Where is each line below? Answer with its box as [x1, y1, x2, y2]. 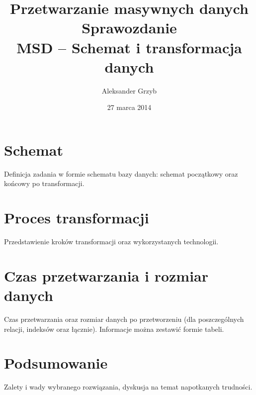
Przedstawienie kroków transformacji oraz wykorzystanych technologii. [4, 236, 219, 247]
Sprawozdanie [82, 17, 177, 38]
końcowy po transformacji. [4, 178, 85, 189]
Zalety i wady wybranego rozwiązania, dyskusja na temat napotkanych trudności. [4, 382, 253, 392]
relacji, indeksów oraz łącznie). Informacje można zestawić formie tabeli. [4, 323, 224, 334]
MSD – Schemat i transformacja [16, 37, 242, 57]
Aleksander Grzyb [101, 85, 157, 96]
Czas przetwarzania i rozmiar [4, 265, 208, 286]
